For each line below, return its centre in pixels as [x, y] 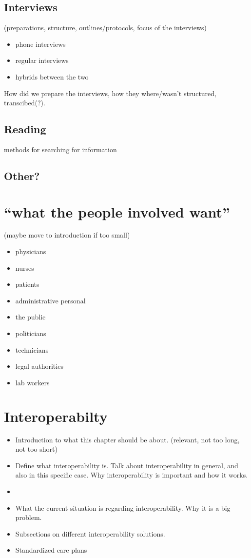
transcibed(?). [25, 103]
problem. [29, 517]
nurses [25, 268]
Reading [25, 129]
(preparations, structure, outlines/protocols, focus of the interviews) [106, 28]
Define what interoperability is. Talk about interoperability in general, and [127, 465]
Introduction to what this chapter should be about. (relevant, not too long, [127, 439]
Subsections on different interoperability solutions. [90, 533]
